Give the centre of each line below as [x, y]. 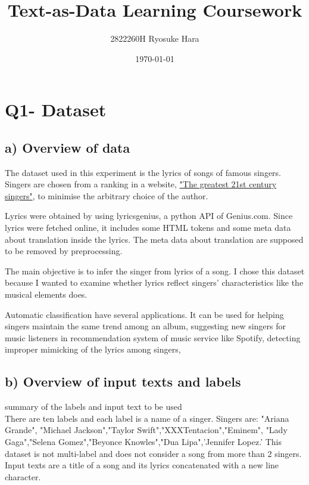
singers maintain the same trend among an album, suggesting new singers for [146, 326]
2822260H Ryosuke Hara [155, 38]
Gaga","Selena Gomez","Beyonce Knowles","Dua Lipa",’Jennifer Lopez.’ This [143, 441]
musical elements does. [46, 294]
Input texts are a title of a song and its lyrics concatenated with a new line [142, 465]
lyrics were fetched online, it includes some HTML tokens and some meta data [148, 228]
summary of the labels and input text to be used [93, 407]
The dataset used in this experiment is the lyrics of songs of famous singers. [143, 172]
